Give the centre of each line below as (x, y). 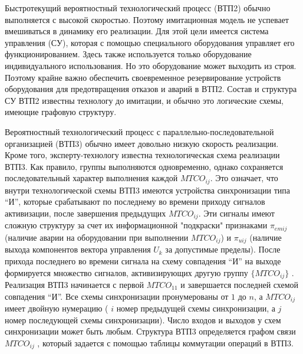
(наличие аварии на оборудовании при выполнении (97, 237)
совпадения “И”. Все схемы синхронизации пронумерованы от (117, 296)
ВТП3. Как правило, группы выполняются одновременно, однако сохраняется (144, 166)
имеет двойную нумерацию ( (57, 308)
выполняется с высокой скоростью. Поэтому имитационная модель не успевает (147, 19)
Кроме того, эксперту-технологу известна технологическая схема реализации (142, 155)
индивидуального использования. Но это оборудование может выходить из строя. (151, 65)
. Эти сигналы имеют (236, 213)
